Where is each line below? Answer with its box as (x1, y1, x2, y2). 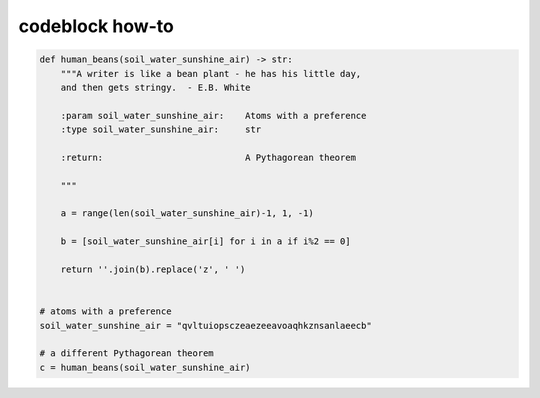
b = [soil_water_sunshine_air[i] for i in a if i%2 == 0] (60, 236, 351, 247)
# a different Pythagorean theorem (39, 348, 214, 359)
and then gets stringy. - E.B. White (60, 81, 251, 93)
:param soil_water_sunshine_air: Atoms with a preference (60, 110, 367, 121)
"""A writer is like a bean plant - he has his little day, (60, 68, 362, 79)
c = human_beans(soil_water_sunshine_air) (39, 361, 251, 373)
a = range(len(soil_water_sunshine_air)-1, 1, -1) (60, 208, 314, 219)
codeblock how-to (18, 15, 175, 37)
